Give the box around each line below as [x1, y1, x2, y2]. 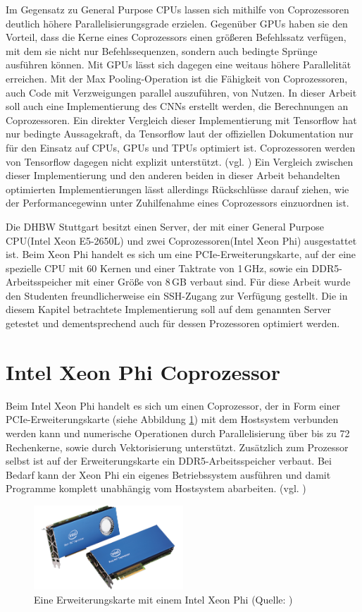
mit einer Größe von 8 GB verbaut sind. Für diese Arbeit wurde [75, 274, 351, 289]
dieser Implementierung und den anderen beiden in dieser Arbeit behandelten [6, 168, 340, 183]
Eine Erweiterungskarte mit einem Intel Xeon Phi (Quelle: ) [34, 592, 293, 607]
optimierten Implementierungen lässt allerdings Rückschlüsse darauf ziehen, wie [6, 181, 349, 196]
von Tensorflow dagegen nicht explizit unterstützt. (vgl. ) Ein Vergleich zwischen [6, 154, 354, 169]
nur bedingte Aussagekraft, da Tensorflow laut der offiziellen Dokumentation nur [6, 126, 354, 141]
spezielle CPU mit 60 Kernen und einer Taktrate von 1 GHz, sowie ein [6, 260, 308, 275]
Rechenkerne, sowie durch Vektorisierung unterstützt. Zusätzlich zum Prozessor [6, 439, 349, 454]
